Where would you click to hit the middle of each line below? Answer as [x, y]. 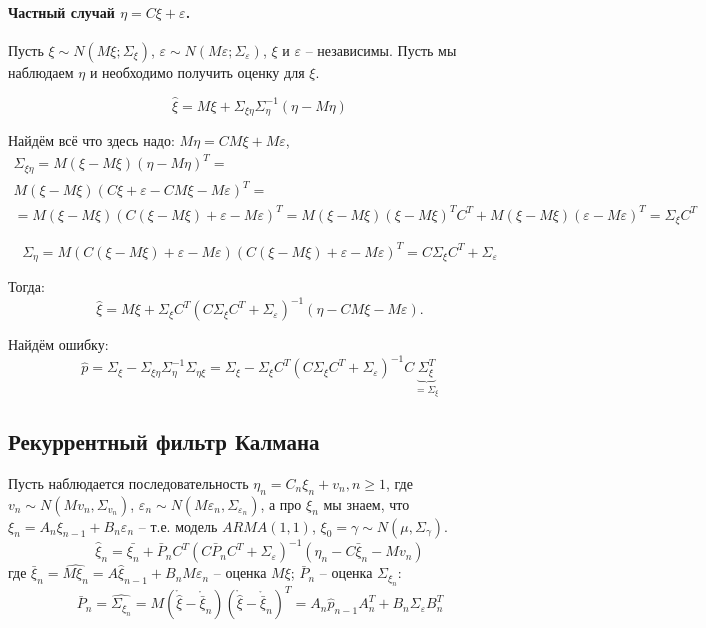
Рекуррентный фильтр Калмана [164, 440]
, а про [281, 503]
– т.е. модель [178, 525]
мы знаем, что [366, 503]
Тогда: [26, 286]
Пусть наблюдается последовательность [128, 482]
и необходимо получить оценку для [197, 71]
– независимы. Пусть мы [381, 49]
